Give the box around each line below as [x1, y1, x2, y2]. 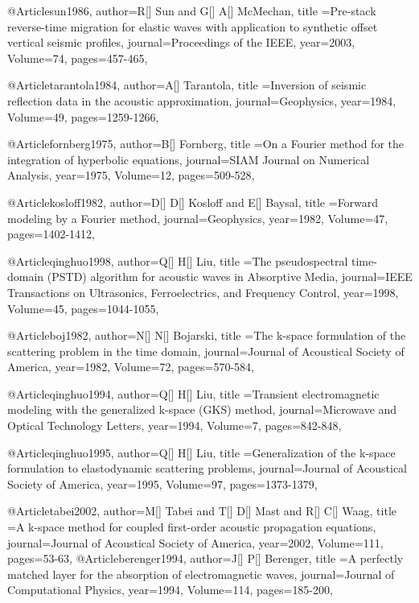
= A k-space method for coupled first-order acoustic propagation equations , [7, 518, 376, 535]
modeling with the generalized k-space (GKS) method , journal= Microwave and [7, 401, 397, 418]
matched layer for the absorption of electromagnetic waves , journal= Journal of [7, 565, 395, 582]
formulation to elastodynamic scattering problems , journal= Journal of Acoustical [7, 460, 407, 477]
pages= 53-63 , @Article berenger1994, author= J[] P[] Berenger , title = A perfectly [7, 550, 404, 567]
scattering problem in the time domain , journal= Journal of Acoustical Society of [7, 342, 405, 359]
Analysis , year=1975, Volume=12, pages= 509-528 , [7, 167, 255, 184]
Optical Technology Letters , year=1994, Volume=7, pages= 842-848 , [7, 417, 342, 434]
